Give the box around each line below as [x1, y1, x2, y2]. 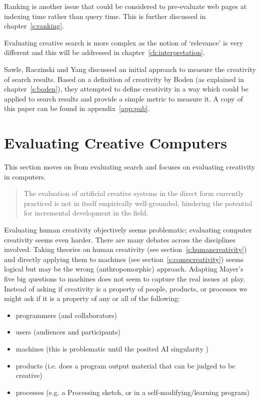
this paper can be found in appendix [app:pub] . [4, 103, 150, 113]
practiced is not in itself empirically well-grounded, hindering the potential [23, 197, 252, 208]
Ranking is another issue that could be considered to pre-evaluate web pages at [4, 1, 247, 11]
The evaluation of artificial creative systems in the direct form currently [23, 188, 244, 198]
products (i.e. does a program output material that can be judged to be [15, 360, 235, 370]
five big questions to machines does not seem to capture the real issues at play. [4, 273, 245, 283]
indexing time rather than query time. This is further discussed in [4, 10, 206, 21]
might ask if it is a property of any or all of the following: [4, 293, 180, 303]
